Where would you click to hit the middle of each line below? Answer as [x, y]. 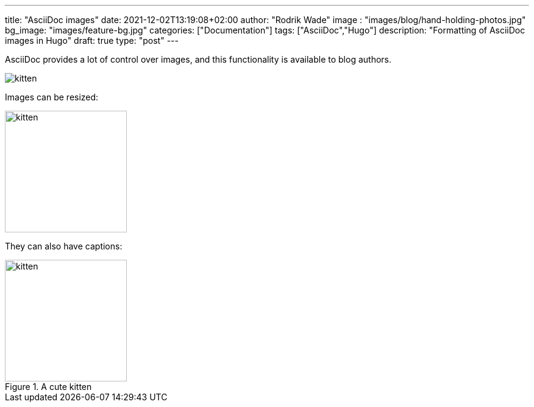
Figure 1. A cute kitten [48, 387]
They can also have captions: [64, 246]
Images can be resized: [52, 97]
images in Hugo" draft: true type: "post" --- [92, 40]
